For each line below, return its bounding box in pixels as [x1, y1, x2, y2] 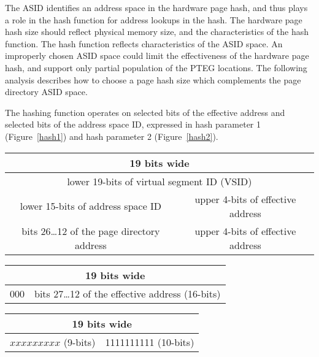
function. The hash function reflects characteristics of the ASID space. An [5, 37, 283, 50]
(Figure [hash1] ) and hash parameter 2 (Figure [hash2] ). [5, 129, 218, 142]
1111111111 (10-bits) [105, 334, 194, 349]
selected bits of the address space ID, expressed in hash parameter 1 [5, 118, 261, 131]
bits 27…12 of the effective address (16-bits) [34, 286, 221, 301]
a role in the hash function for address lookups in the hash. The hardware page [5, 13, 302, 26]
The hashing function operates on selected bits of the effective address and [5, 106, 285, 118]
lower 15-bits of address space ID [20, 199, 162, 213]
